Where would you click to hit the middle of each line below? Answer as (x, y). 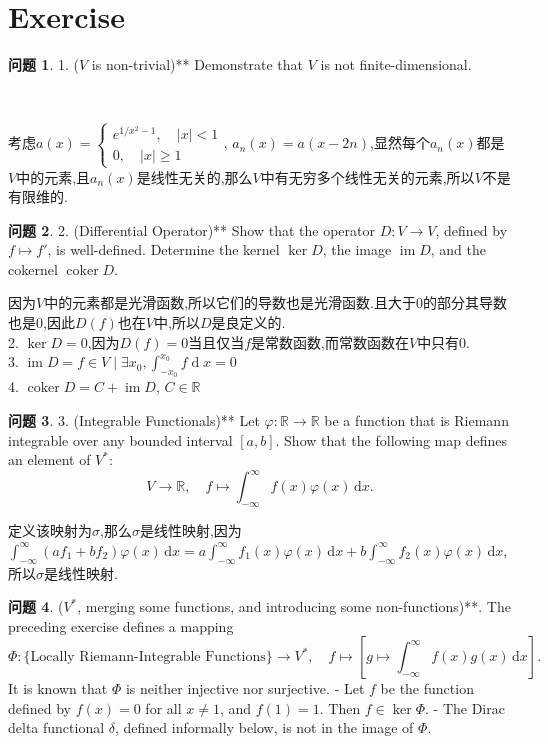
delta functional (56, 727)
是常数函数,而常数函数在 (330, 341)
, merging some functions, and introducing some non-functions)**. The (294, 606)
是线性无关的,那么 (194, 176)
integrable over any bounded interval (120, 439)
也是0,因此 (41, 322)
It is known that (58, 688)
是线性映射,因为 (190, 530)
